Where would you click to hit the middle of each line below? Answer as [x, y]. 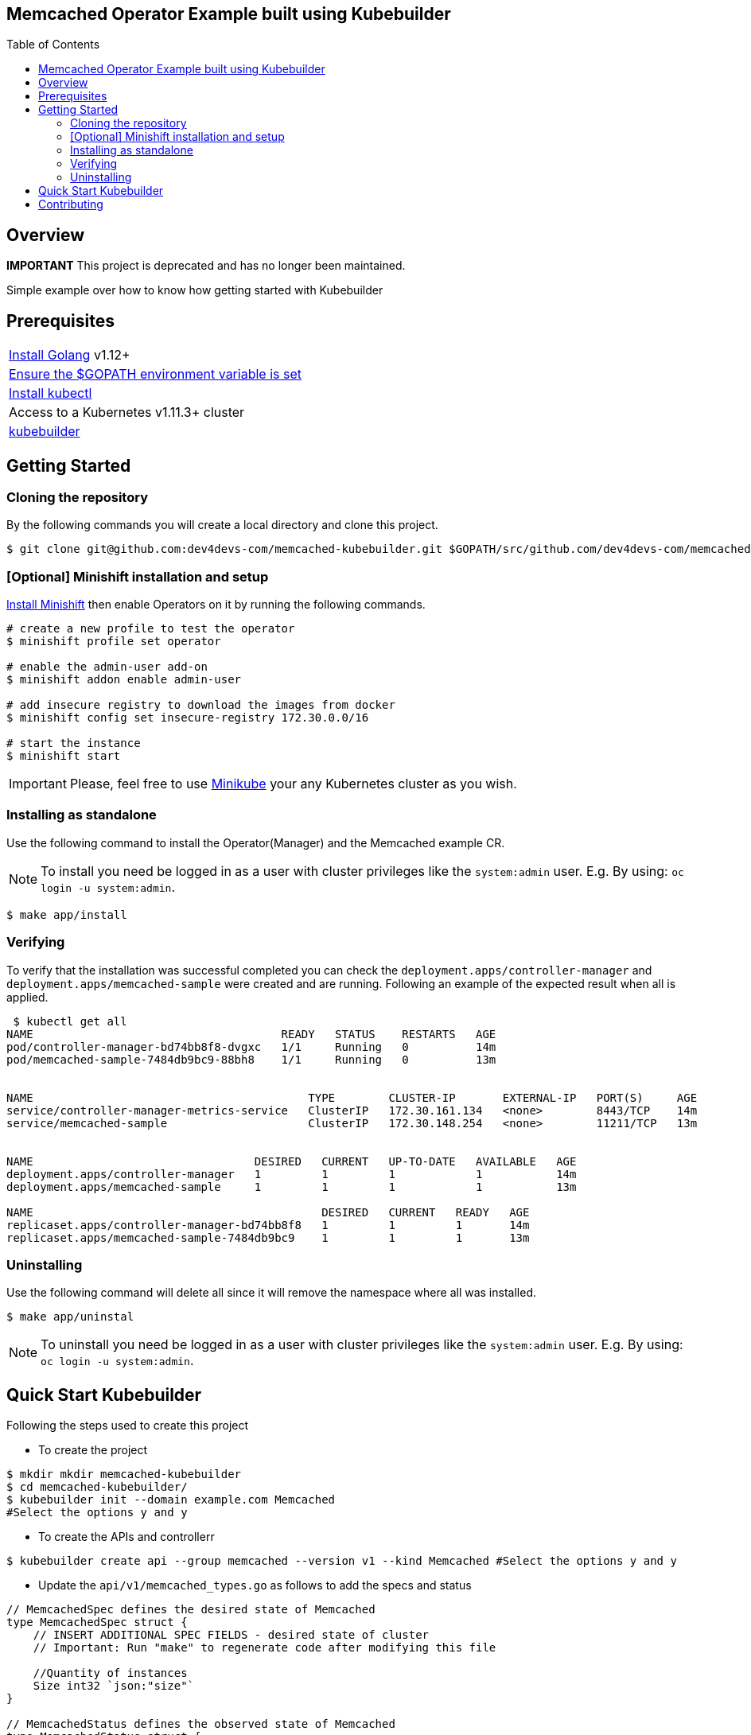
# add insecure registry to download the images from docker [201, 705]
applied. [27, 997]
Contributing [71, 204]
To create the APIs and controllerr [126, 1537]
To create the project [93, 1450]
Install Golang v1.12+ [70, 355]
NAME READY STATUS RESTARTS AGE [251, 1034]
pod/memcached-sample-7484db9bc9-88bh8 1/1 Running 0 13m [251, 1059]
